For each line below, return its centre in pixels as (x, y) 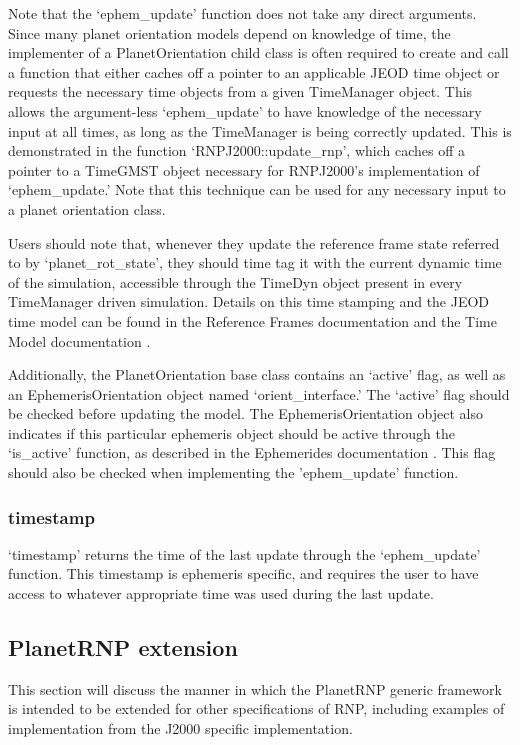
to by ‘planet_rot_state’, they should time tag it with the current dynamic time (255, 262)
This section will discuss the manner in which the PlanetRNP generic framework (255, 688)
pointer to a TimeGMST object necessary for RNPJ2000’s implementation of (244, 169)
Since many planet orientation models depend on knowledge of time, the (229, 32)
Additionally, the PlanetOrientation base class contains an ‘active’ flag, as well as (257, 374)
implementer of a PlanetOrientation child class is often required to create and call (258, 52)
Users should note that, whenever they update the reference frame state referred (254, 242)
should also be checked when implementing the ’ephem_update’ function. (233, 472)
